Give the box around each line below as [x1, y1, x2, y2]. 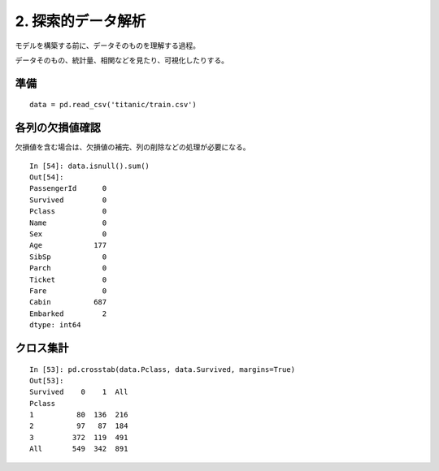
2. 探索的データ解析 [15, 12, 146, 30]
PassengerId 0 [29, 184, 107, 193]
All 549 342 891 [29, 444, 128, 454]
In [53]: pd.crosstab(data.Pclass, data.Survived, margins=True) [29, 365, 296, 374]
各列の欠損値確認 [15, 121, 101, 135]
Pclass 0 [29, 207, 107, 216]
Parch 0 [29, 264, 107, 273]
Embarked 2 [29, 309, 107, 318]
